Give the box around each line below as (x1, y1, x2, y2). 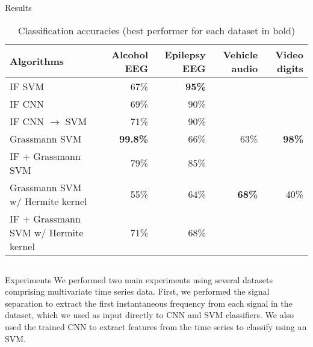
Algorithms (10, 54, 64, 69)
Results (5, 1, 32, 13)
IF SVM (10, 79, 45, 93)
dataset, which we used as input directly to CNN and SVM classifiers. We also (5, 309, 294, 321)
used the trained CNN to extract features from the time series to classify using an (5, 320, 307, 333)
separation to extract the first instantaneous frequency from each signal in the (5, 296, 293, 309)
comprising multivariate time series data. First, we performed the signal (5, 285, 270, 298)
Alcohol (111, 47, 149, 61)
